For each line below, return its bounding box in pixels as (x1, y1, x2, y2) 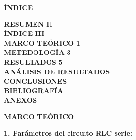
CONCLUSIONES (4, 76, 67, 86)
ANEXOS (4, 95, 37, 105)
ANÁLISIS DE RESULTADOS (4, 66, 110, 76)
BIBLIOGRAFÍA (4, 85, 64, 95)
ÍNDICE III (4, 28, 45, 38)
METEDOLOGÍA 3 (4, 47, 71, 57)
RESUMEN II (4, 18, 52, 29)
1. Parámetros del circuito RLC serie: (4, 127, 133, 138)
